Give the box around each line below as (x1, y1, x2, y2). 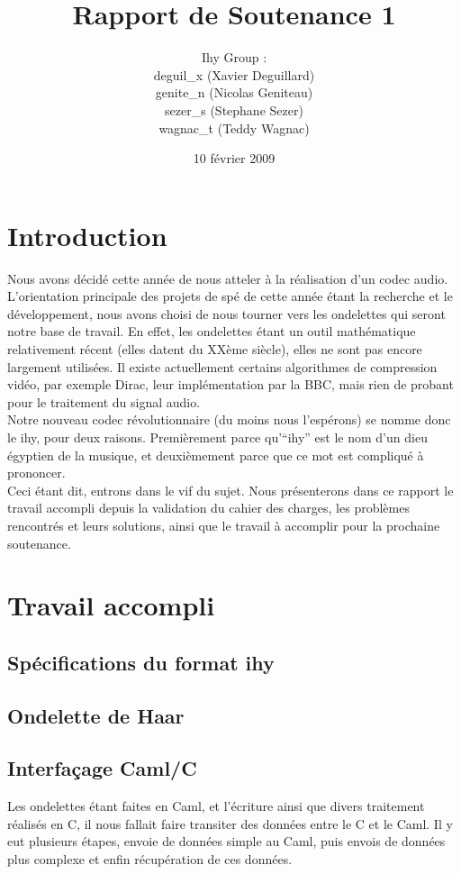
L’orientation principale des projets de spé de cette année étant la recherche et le (7, 287, 453, 305)
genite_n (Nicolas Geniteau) (155, 83, 313, 102)
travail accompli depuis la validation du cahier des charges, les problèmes (7, 498, 410, 517)
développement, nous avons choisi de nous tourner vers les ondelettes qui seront (7, 304, 446, 323)
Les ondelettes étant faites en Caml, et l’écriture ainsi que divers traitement (7, 797, 425, 815)
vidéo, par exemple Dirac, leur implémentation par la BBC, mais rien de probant (7, 375, 454, 394)
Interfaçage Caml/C (7, 754, 197, 782)
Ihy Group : (201, 48, 267, 67)
